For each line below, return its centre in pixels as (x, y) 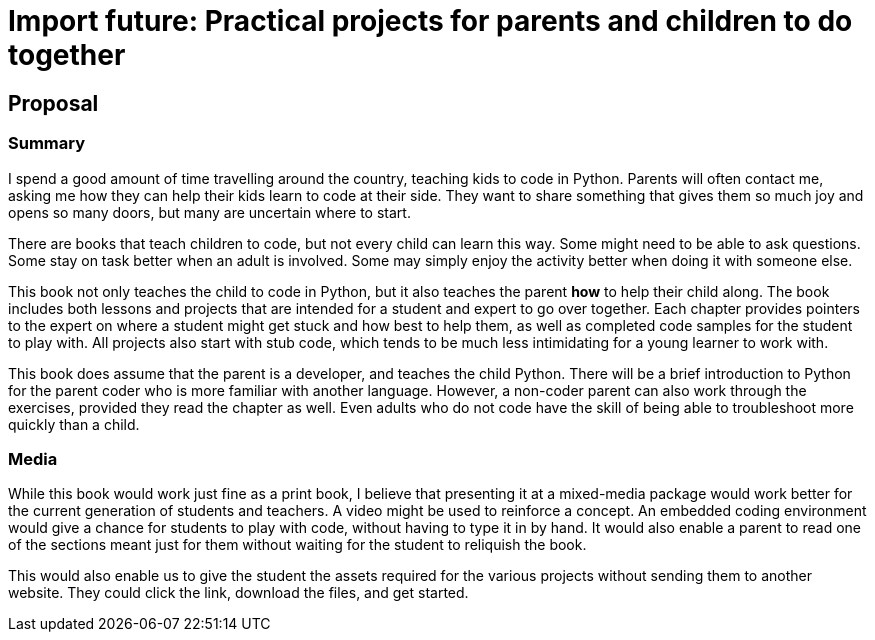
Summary (47, 143)
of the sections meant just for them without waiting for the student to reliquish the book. (297, 545)
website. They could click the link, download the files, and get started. (238, 593)
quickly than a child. (74, 424)
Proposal (53, 103)
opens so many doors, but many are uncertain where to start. (209, 212)
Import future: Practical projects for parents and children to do (430, 21)
